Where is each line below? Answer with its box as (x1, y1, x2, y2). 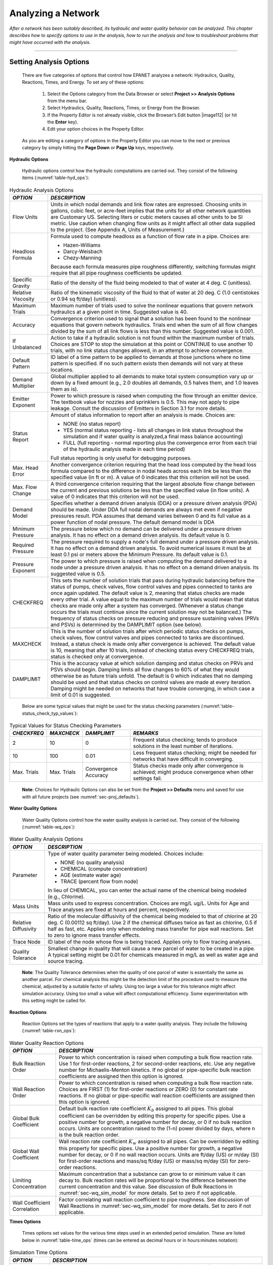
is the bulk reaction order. (59, 1131, 120, 1138)
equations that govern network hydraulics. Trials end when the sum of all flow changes (51, 321, 258, 328)
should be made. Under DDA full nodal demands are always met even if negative (51, 506, 242, 513)
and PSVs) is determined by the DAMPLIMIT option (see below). (51, 621, 203, 628)
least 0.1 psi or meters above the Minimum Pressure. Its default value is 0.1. (51, 551, 229, 558)
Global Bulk (12, 1115, 40, 1122)
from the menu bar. (47, 98, 87, 104)
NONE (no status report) (63, 420, 121, 428)
